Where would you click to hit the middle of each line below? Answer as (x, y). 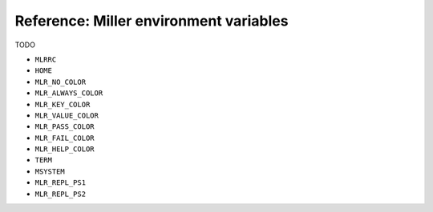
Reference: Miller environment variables (152, 21)
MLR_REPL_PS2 (61, 194)
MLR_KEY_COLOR (63, 104)
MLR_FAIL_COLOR (65, 138)
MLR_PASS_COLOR (65, 127)
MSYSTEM (50, 171)
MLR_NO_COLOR (61, 82)
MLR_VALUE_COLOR (67, 115)
